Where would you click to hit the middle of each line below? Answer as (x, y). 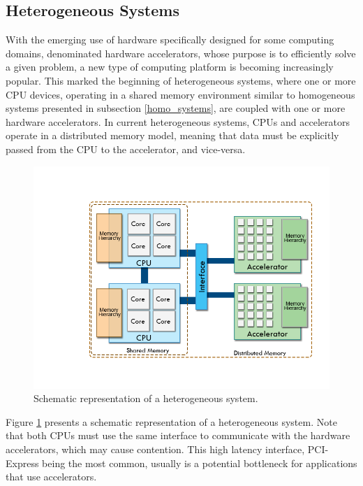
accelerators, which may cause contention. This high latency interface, (155, 449)
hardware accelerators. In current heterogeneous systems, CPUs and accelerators (178, 121)
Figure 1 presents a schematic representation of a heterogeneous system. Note (171, 421)
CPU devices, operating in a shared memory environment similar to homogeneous (180, 94)
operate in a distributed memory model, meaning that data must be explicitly (172, 135)
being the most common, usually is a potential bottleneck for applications (200, 463)
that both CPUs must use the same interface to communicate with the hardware (178, 435)
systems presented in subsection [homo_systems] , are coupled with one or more (176, 108)
